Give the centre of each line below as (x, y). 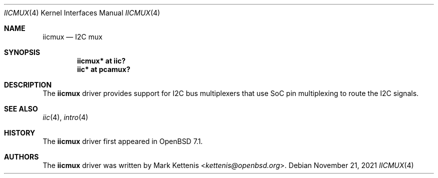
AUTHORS (21, 157)
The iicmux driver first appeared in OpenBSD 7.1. (123, 141)
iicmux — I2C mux (72, 37)
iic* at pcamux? (104, 69)
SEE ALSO (21, 109)
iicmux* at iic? (101, 61)
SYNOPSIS (22, 52)
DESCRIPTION (28, 85)
